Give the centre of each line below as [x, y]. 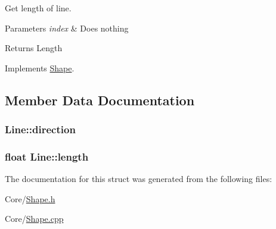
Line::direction [40, 129]
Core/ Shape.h [30, 198]
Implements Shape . [40, 68]
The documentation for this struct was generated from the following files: [139, 179]
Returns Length [34, 48]
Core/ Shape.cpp [34, 219]
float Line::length [47, 156]
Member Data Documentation [100, 100]
